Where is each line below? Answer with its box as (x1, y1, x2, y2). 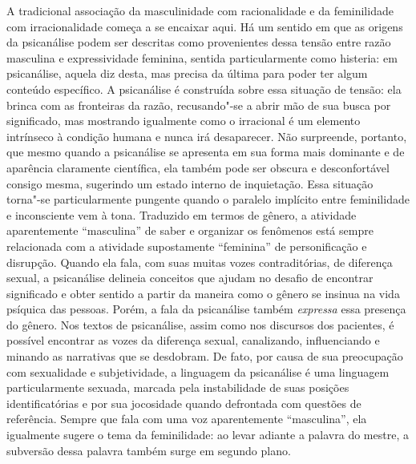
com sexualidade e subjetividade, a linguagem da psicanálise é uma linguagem (6, 363, 390, 380)
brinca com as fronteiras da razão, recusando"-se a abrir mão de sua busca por (6, 96, 391, 113)
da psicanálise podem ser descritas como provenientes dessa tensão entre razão (6, 34, 391, 50)
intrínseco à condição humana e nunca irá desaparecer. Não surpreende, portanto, (6, 127, 407, 144)
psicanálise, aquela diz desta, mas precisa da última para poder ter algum (6, 65, 368, 82)
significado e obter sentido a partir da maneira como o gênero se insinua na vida (6, 284, 400, 301)
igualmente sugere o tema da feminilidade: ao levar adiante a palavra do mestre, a (6, 426, 409, 443)
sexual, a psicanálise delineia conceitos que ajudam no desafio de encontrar (6, 269, 374, 286)
